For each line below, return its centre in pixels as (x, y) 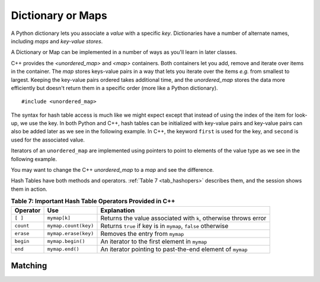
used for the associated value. (48, 140)
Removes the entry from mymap (142, 233)
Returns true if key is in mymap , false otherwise (164, 226)
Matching (29, 266)
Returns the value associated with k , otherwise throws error (183, 218)
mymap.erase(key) (71, 234)
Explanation (118, 210)
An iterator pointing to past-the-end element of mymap (174, 249)
